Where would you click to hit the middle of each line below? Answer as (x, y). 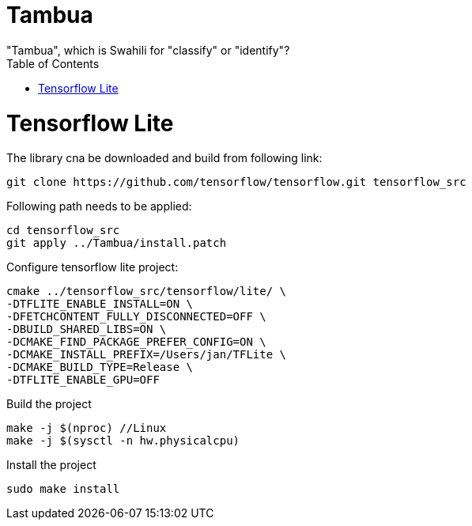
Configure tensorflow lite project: (93, 267)
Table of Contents (53, 63)
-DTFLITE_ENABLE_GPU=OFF (83, 380)
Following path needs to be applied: (99, 206)
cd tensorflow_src (63, 231)
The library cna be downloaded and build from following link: (164, 158)
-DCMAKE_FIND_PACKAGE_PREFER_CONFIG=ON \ (136, 342)
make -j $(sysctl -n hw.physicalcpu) (123, 441)
